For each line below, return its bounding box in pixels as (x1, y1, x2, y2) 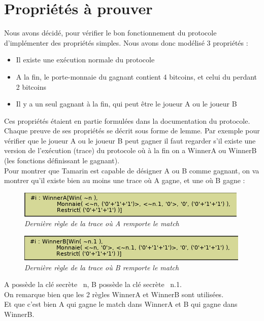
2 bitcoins (16, 81, 46, 92)
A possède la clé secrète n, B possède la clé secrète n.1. (4, 279, 182, 290)
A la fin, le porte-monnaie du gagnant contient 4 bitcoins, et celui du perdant (16, 71, 257, 82)
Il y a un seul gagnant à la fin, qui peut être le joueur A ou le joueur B (16, 98, 237, 109)
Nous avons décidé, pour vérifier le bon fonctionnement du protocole (4, 27, 217, 38)
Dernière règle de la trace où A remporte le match (24, 218, 179, 229)
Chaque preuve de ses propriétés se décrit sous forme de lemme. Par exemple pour (4, 125, 260, 136)
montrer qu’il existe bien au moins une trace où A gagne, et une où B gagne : (4, 175, 245, 186)
